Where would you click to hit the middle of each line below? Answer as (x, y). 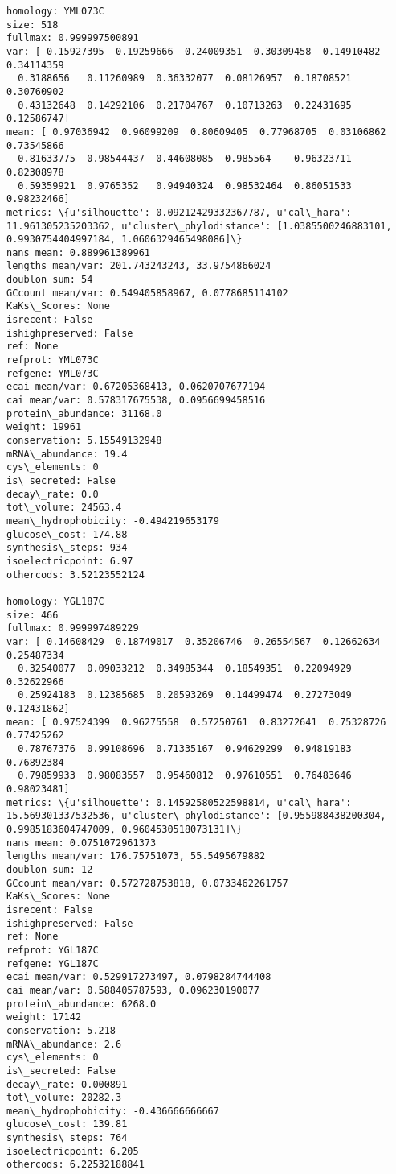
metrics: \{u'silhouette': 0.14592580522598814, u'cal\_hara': (179, 802)
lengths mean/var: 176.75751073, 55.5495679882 (136, 856)
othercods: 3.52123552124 (76, 575)
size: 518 (33, 25)
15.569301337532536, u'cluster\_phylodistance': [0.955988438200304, (196, 816)
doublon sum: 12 (50, 870)
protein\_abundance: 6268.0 (82, 1004)
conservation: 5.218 (61, 1030)
